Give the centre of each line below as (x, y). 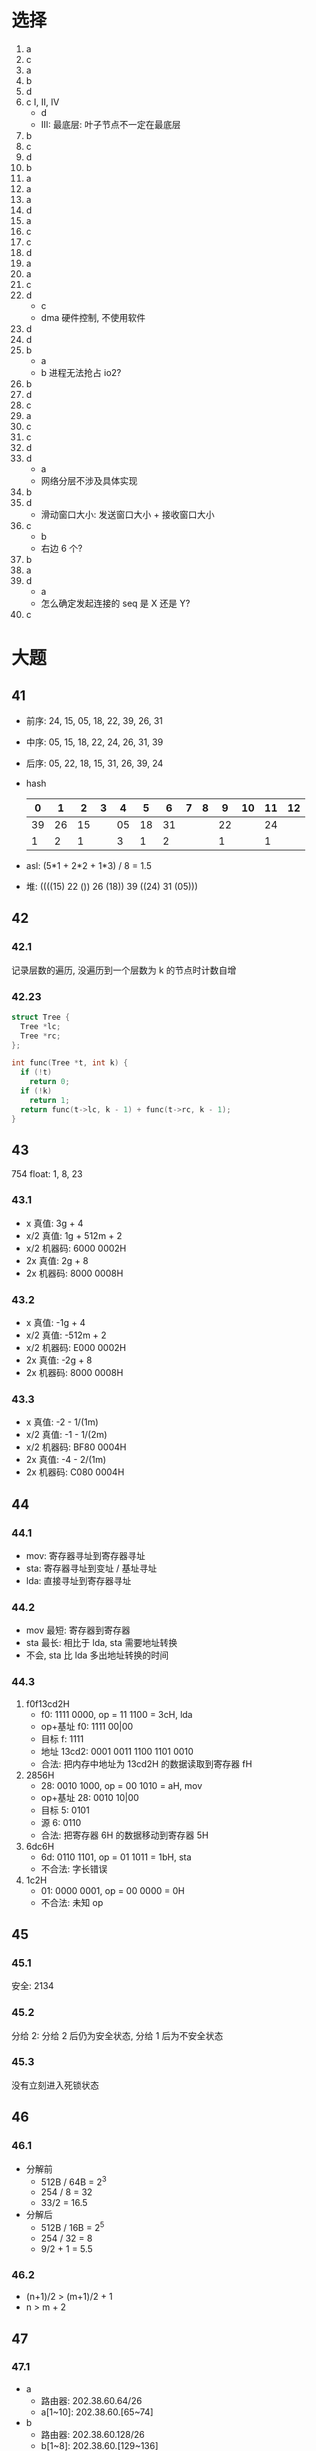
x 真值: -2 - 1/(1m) (62, 1422)
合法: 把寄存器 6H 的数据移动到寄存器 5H (124, 1835)
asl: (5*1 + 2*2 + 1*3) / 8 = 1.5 (88, 865)
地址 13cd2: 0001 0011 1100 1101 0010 (117, 1751)
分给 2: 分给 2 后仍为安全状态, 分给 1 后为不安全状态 (117, 2035)
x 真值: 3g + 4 (54, 1223)
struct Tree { (41, 1017)
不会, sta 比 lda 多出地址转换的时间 (97, 1655)
